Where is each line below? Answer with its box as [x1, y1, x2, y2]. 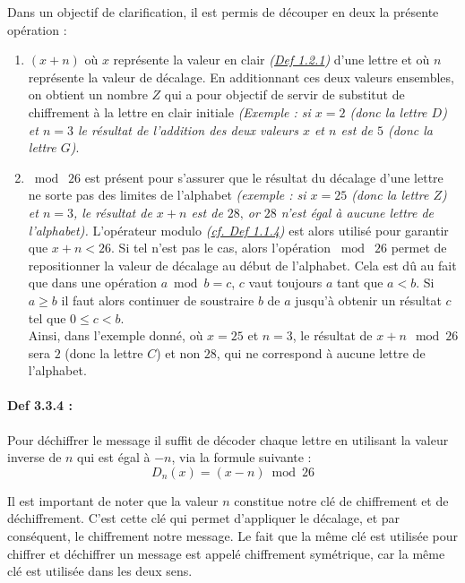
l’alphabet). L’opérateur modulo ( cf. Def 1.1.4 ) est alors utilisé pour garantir [28, 220, 449, 239]
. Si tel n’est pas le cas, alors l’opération [111, 238, 332, 257]
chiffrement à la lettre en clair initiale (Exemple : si [28, 102, 311, 121]
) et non [156, 343, 201, 362]
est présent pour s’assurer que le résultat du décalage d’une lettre [84, 167, 443, 186]
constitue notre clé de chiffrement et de [234, 491, 449, 510]
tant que [337, 273, 383, 292]
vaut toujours [248, 273, 323, 292]
